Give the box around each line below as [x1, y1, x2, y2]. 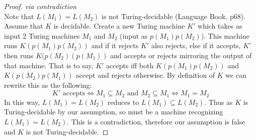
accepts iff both [106, 60, 154, 70]
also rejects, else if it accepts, [151, 40, 241, 51]
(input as [120, 30, 148, 41]
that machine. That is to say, [4, 60, 94, 70]
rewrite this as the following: [4, 79, 92, 90]
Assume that [4, 21, 43, 31]
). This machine [201, 30, 249, 41]
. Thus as [204, 96, 233, 107]
